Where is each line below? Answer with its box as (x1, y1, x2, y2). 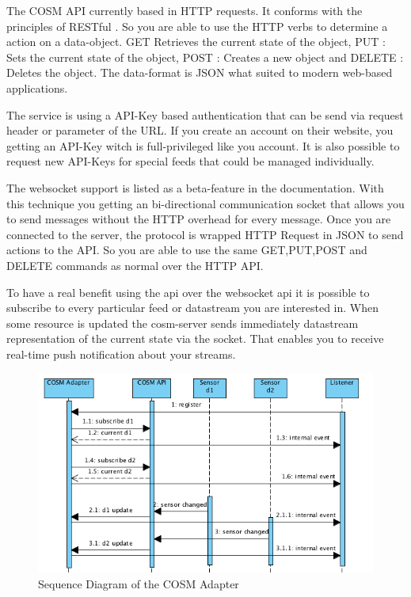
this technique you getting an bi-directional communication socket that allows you (6, 195, 405, 211)
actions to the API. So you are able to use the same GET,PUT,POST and (6, 241, 367, 258)
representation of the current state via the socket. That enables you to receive (6, 330, 384, 347)
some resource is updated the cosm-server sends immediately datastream (6, 314, 359, 331)
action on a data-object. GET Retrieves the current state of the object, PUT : (6, 33, 386, 50)
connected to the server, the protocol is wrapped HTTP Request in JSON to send (6, 226, 404, 242)
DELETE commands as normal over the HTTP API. (6, 257, 264, 273)
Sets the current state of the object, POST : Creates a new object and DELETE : (6, 48, 404, 65)
